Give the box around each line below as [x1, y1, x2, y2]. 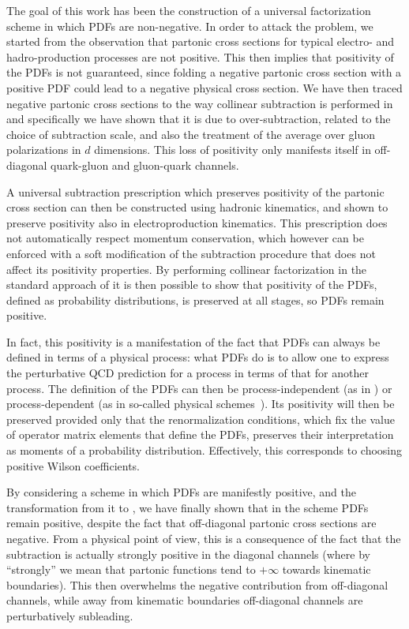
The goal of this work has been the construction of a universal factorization [6, 2, 371, 18]
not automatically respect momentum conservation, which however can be [6, 230, 364, 246]
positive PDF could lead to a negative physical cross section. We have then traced [6, 79, 403, 95]
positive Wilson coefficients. [6, 457, 140, 474]
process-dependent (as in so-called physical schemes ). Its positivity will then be [6, 395, 395, 412]
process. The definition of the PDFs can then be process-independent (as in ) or [6, 380, 392, 396]
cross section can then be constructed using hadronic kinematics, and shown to [6, 199, 388, 215]
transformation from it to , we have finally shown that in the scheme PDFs [6, 499, 369, 515]
